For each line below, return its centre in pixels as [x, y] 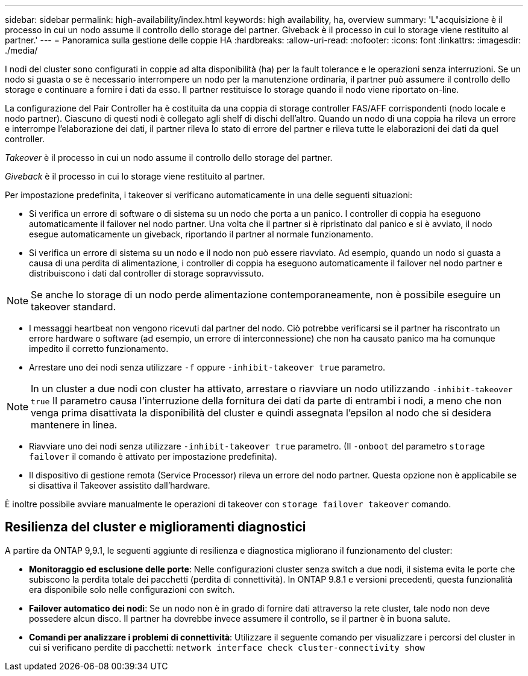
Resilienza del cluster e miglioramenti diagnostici [156, 527]
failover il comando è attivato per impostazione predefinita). [153, 456]
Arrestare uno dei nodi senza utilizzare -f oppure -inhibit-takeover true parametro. [207, 367]
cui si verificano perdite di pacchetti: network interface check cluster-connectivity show [227, 647]
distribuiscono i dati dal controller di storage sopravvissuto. [146, 273]
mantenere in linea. [74, 425]
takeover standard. [74, 307]
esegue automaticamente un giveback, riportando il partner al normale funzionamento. [201, 234]
